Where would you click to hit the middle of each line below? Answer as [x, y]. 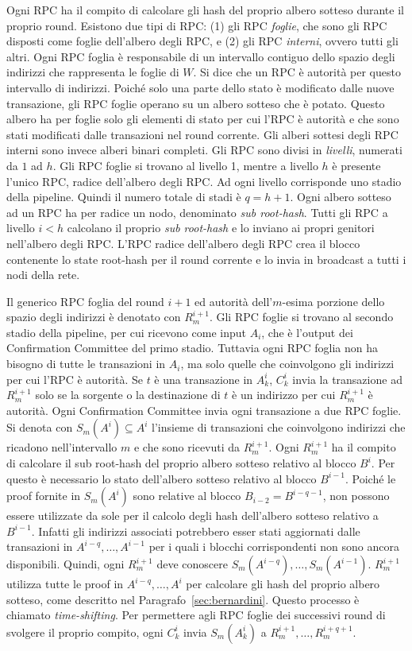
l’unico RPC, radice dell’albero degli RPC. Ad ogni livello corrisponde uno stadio [204, 181]
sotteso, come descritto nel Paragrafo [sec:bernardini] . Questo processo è [183, 599]
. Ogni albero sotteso [341, 197]
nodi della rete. [43, 275]
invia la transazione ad [347, 379]
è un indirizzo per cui [284, 395]
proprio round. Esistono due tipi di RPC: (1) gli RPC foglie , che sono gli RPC [197, 25]
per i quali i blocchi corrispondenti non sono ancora [274, 546]
